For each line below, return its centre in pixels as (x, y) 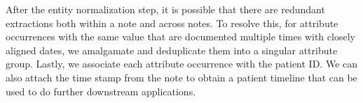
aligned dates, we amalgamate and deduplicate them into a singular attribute (172, 50)
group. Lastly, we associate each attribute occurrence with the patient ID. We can (182, 64)
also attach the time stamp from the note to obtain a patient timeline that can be (181, 77)
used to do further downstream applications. (101, 91)
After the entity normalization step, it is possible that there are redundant (165, 9)
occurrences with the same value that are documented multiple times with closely (180, 37)
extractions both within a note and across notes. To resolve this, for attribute (172, 23)
